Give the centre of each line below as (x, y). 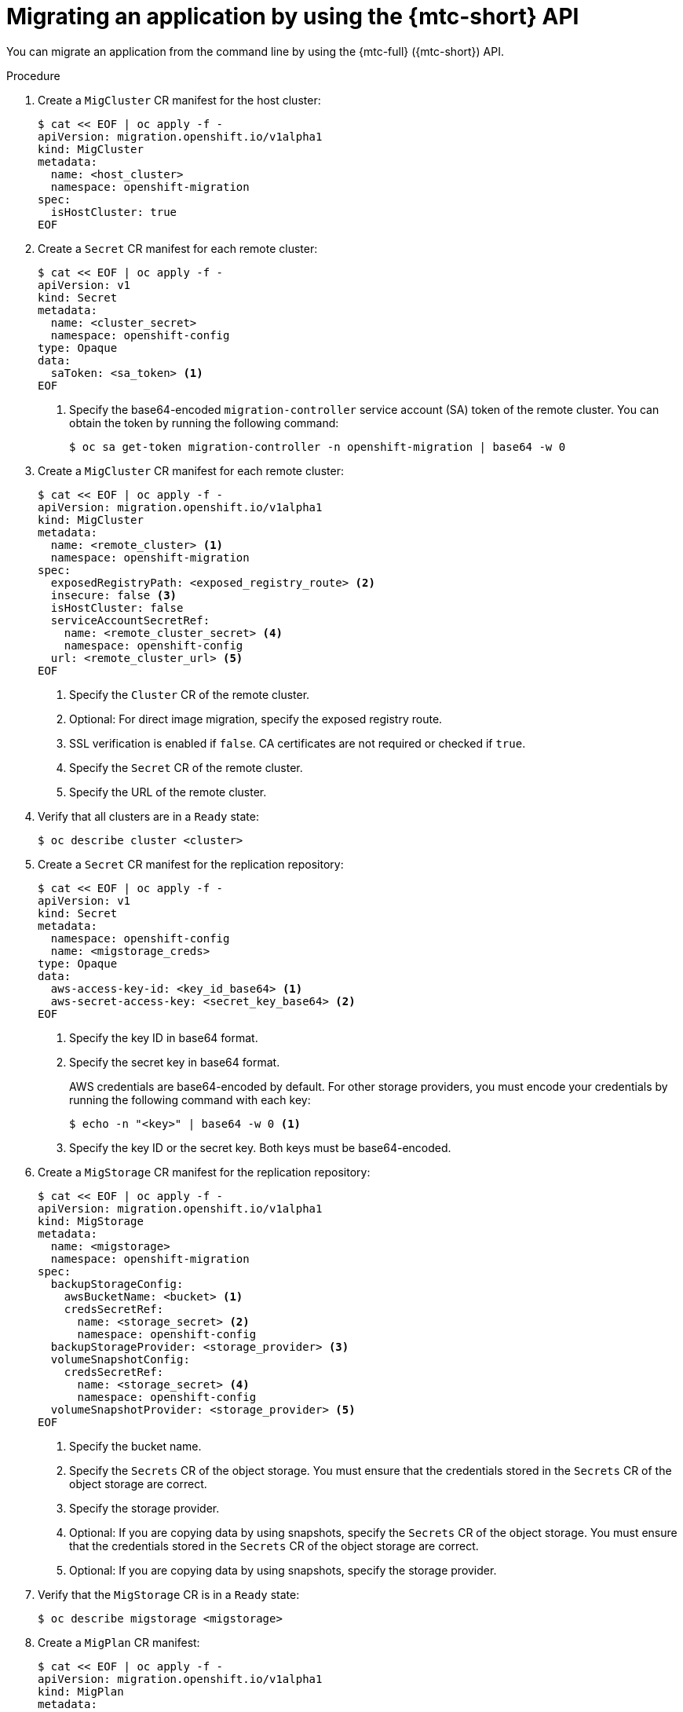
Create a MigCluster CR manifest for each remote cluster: (191, 470)
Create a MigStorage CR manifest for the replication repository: (204, 1172)
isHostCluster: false (117, 607)
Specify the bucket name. (135, 1446)
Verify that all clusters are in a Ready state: (149, 816)
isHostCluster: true (114, 212)
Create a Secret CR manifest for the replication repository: (191, 864)
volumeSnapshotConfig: (120, 1359)
